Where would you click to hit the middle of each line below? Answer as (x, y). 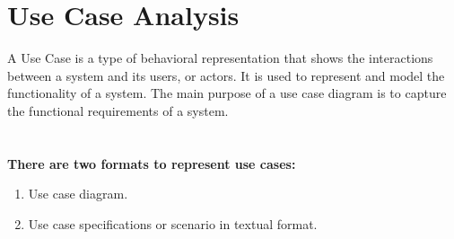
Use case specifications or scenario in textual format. (173, 223)
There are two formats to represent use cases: (152, 163)
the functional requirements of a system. (118, 110)
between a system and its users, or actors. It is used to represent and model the (226, 75)
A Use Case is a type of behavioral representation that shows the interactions (220, 58)
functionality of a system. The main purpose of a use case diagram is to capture (227, 93)
